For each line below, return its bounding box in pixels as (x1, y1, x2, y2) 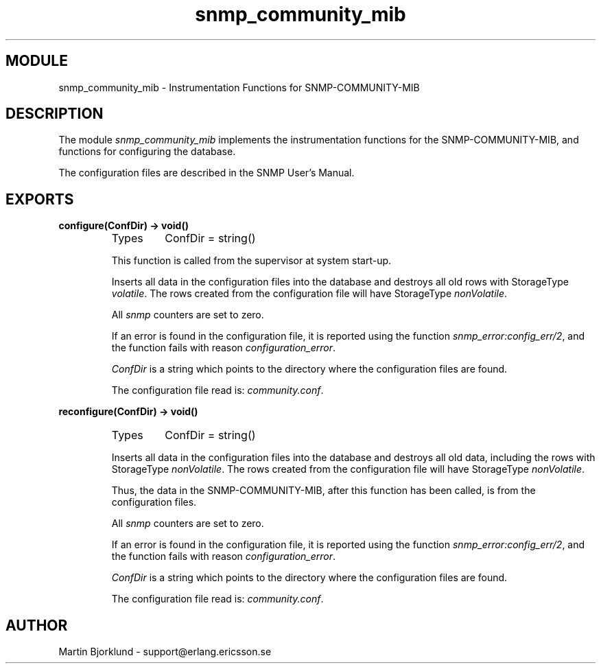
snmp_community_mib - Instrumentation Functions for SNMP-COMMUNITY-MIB (58, 81, 420, 93)
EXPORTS (5, 190, 74, 208)
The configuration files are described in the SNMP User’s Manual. (58, 167, 355, 179)
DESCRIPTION (5, 105, 104, 123)
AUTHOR (5, 616, 68, 634)
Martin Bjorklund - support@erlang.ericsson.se (58, 646, 272, 658)
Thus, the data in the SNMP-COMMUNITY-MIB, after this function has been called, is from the (111, 484, 536, 497)
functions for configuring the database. (58, 145, 236, 158)
